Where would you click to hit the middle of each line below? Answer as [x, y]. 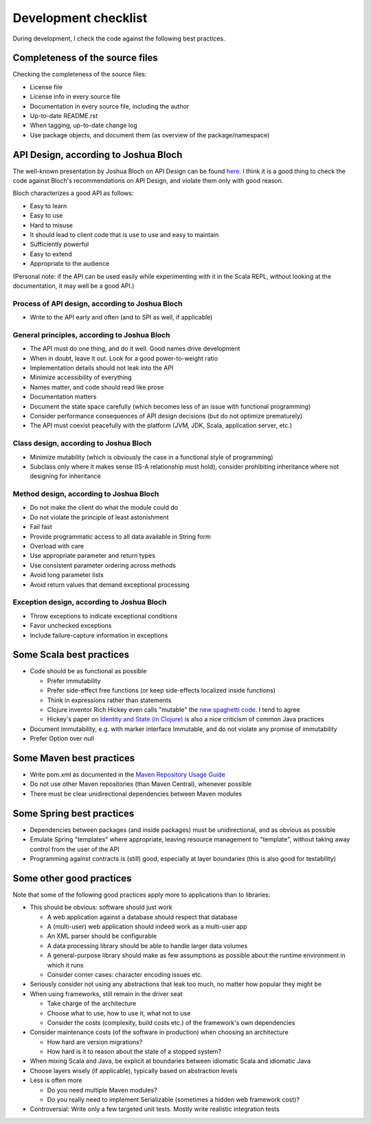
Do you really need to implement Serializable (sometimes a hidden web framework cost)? [173, 1100]
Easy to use [46, 216]
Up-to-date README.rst [64, 116]
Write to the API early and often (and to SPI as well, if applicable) [121, 317]
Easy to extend [51, 254]
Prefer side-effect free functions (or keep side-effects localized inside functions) [161, 690]
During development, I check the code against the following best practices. [119, 38]
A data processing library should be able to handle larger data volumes [147, 945]
